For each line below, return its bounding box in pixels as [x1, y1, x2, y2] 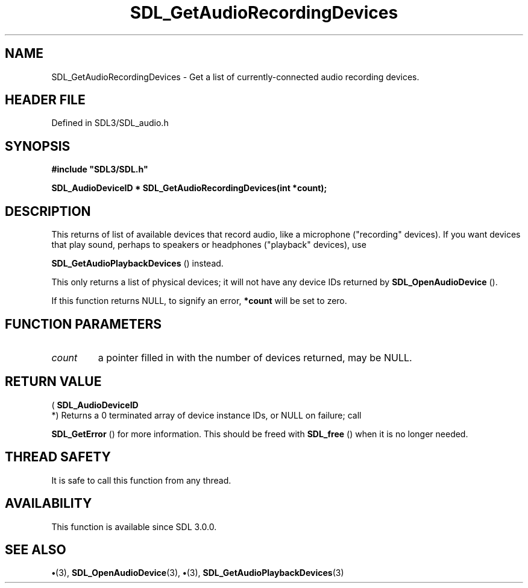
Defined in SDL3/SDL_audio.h [51, 118, 169, 128]
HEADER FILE [5, 92, 86, 108]
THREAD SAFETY [5, 449, 111, 465]
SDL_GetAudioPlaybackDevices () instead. [51, 258, 224, 269]
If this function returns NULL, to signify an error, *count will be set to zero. [51, 296, 347, 306]
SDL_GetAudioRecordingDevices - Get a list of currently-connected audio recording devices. [51, 71, 420, 82]
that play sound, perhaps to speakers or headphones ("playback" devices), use [51, 239, 366, 250]
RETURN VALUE [5, 374, 102, 390]
